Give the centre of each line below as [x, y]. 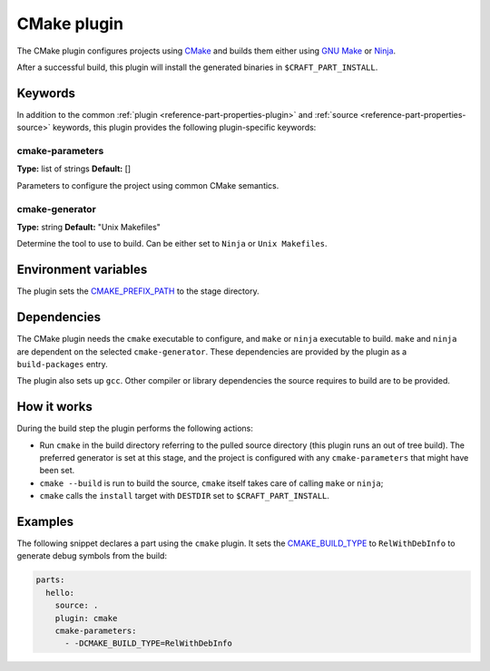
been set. [57, 471]
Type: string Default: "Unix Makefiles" [88, 227]
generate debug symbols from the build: [92, 556]
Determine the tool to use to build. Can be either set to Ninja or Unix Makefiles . [172, 244]
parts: [50, 580]
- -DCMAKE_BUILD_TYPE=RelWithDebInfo [149, 643]
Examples [45, 521]
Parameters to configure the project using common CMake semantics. [148, 185]
